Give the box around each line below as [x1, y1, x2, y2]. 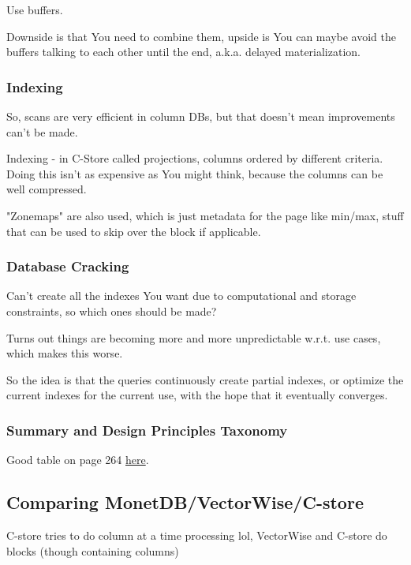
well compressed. [6, 181, 87, 197]
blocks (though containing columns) [6, 542, 179, 559]
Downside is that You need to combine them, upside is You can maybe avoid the [6, 28, 396, 44]
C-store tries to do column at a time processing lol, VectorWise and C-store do [6, 526, 387, 543]
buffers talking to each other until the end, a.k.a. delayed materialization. [6, 43, 361, 60]
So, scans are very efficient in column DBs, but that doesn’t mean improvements [6, 108, 395, 124]
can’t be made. [6, 123, 78, 140]
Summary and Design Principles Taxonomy [6, 420, 288, 440]
